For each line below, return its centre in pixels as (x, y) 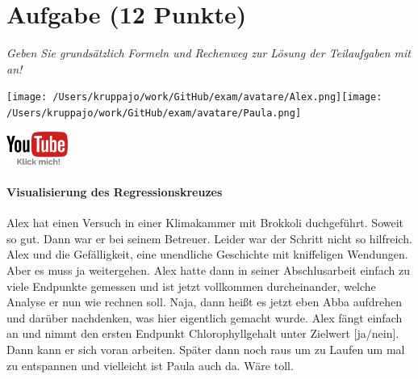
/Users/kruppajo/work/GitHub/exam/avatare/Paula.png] (154, 113)
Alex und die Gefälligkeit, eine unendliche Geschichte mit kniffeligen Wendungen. (207, 254)
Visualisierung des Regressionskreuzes (115, 192)
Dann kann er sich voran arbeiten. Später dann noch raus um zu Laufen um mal (206, 349)
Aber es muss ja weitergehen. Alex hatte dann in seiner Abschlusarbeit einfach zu (208, 270)
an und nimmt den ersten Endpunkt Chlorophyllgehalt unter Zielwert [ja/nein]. (203, 333)
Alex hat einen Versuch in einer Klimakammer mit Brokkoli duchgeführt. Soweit (205, 223)
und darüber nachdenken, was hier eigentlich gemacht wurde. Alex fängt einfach (205, 317)
